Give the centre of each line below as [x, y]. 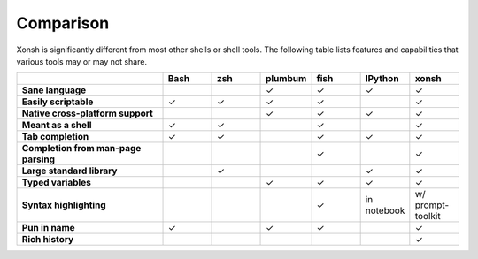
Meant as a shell [57, 126]
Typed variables [57, 183]
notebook [385, 210]
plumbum [286, 79]
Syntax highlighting [64, 205]
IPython [382, 79]
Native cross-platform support [88, 113]
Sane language [54, 90]
